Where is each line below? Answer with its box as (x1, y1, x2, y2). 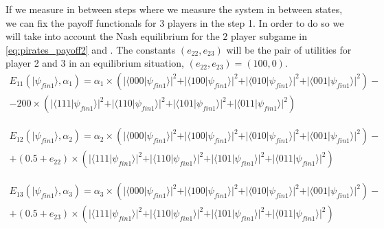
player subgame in (231, 29, 307, 43)
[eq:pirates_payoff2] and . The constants (5, 42, 176, 56)
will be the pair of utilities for (226, 42, 352, 56)
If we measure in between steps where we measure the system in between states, (5, 2, 343, 16)
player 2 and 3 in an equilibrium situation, (5, 56, 184, 70)
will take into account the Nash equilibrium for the (5, 29, 220, 43)
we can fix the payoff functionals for (5, 15, 157, 30)
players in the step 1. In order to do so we (167, 15, 344, 30)
